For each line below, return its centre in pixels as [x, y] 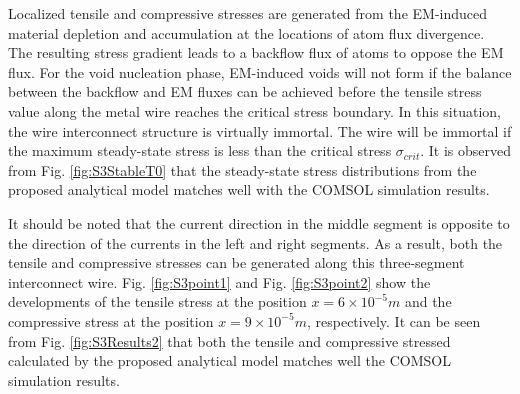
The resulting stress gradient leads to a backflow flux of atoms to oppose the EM [256, 52]
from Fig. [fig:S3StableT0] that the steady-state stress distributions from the [242, 169]
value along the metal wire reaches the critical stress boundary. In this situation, [254, 110]
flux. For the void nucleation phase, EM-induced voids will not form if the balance [260, 71]
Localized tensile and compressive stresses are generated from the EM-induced [248, 13]
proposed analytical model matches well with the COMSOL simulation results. [249, 189]
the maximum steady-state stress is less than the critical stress [200, 150]
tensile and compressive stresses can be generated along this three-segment [236, 262]
